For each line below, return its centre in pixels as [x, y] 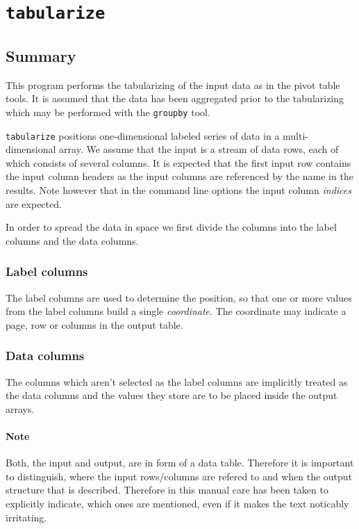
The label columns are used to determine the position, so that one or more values [179, 297]
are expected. [34, 203]
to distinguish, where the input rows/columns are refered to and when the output [179, 476]
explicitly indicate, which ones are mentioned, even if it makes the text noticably [177, 503]
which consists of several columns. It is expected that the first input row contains [178, 162]
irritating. [26, 517]
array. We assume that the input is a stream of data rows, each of [199, 149]
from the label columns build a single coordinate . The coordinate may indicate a [176, 311]
